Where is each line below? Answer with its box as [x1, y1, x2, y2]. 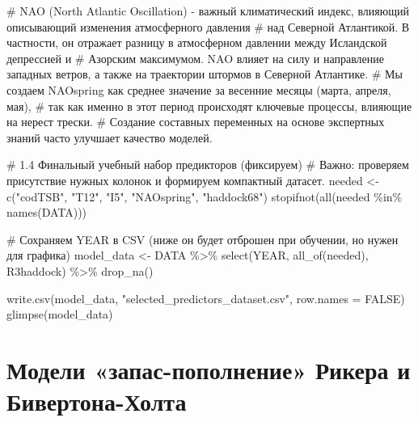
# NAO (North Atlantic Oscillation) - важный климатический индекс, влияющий [6, 2, 409, 19]
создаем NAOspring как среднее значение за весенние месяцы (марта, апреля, [6, 81, 391, 98]
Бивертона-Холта [6, 385, 187, 418]
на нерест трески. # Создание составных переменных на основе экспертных [6, 113, 385, 130]
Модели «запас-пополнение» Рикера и [6, 352, 411, 386]
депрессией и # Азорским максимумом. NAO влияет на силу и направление [6, 49, 385, 66]
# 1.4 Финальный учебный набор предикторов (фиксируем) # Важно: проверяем [6, 156, 409, 173]
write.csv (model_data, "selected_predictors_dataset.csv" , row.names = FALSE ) [6, 289, 405, 306]
